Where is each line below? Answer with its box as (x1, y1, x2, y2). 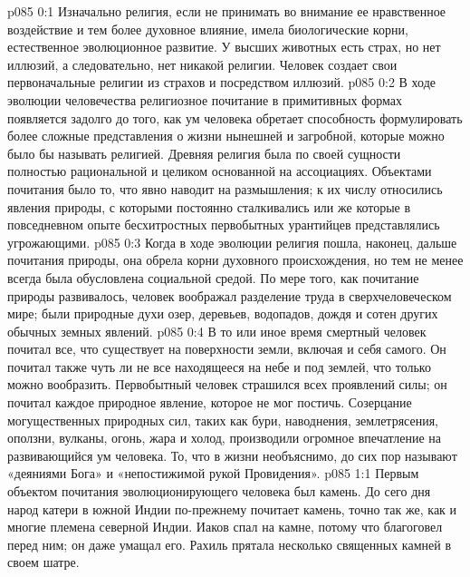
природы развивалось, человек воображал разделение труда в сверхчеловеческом (7, 286, 452, 305)
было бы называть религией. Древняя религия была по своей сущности (7, 143, 401, 162)
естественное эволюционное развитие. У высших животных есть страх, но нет (7, 37, 441, 56)
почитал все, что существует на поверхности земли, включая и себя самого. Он (7, 339, 446, 358)
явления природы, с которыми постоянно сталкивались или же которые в (7, 197, 411, 216)
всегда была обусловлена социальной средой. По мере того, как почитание (7, 268, 419, 287)
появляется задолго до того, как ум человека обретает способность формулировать (7, 108, 463, 127)
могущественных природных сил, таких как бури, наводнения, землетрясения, (7, 410, 439, 429)
